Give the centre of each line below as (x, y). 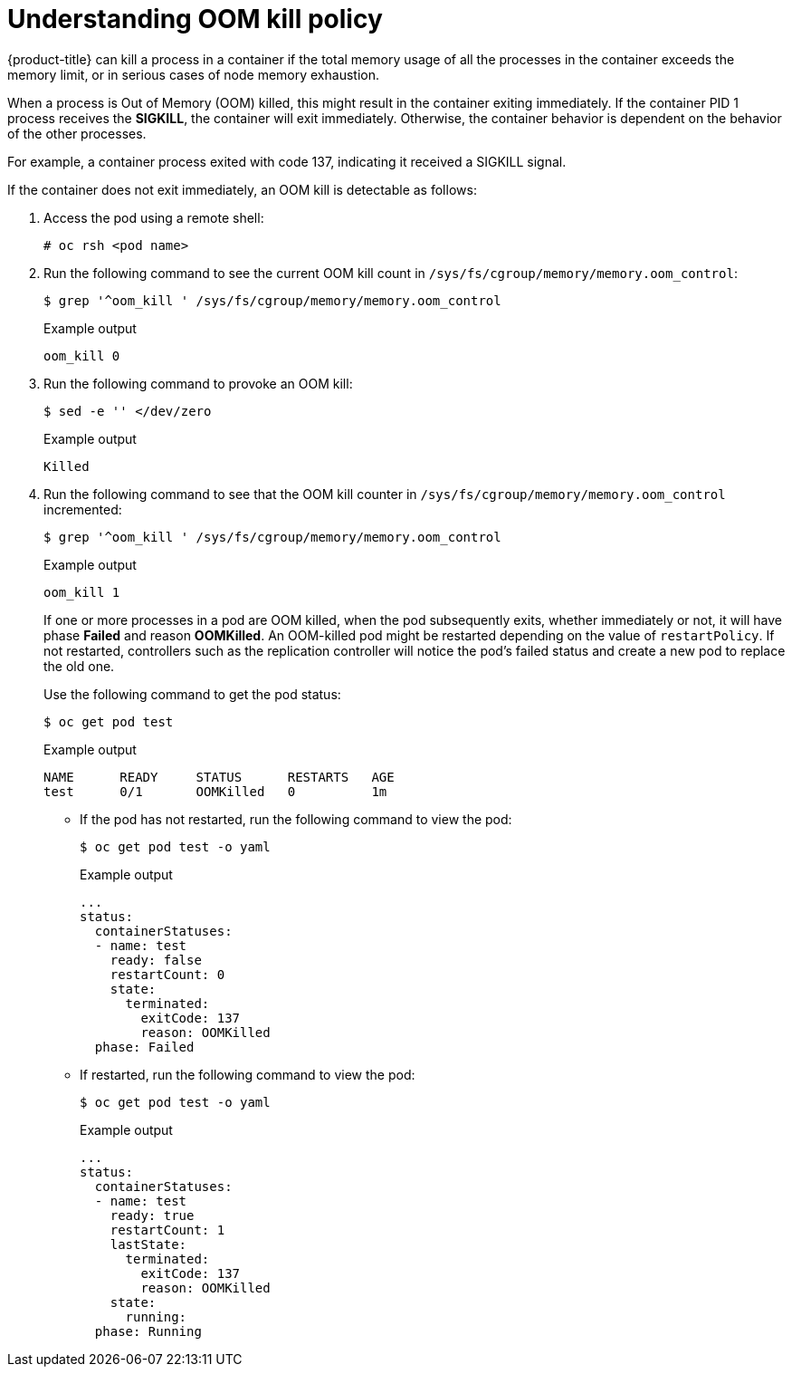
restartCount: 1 (167, 1230)
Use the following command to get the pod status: (192, 694)
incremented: (83, 509)
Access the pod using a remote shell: (154, 217)
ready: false (156, 960)
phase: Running (148, 1331)
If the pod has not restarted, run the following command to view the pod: (296, 819)
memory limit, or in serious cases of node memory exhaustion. (193, 74)
